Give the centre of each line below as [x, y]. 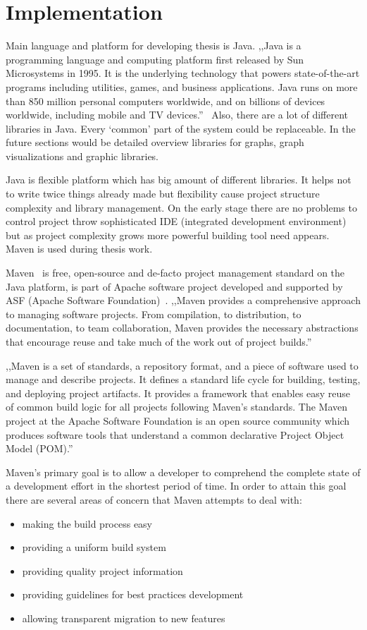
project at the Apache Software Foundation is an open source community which [178, 420]
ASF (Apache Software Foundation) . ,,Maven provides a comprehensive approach [183, 300]
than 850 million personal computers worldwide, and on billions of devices [166, 101]
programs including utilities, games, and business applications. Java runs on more [182, 86]
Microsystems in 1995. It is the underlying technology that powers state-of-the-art [183, 73]
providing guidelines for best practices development [133, 594]
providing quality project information [102, 570]
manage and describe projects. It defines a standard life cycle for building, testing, [183, 379]
